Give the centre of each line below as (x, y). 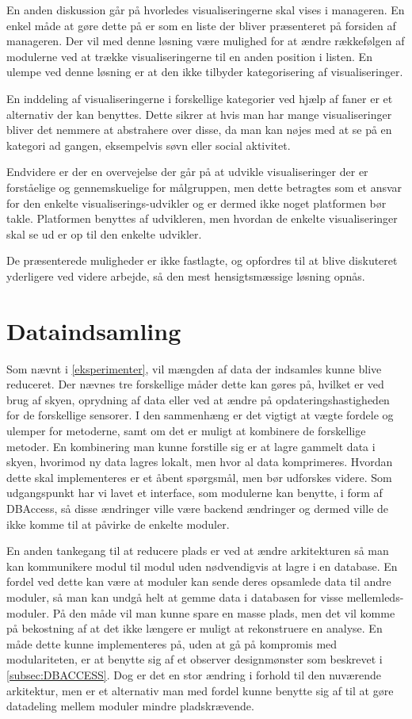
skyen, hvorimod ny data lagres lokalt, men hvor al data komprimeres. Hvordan (200, 462)
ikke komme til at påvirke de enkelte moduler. (118, 524)
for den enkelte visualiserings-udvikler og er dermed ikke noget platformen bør (196, 203)
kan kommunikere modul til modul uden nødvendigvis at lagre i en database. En (202, 566)
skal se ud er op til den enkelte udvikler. (104, 233)
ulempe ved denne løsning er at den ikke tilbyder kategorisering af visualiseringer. (205, 72)
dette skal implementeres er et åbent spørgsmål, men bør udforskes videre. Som (199, 477)
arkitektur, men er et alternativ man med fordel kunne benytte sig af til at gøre (200, 690)
